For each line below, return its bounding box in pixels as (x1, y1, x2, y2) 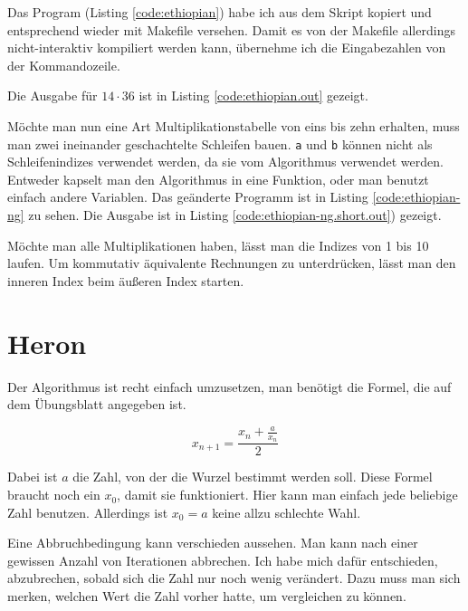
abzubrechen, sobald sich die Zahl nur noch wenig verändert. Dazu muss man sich (7, 568, 461, 587)
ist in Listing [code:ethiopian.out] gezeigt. (138, 86, 368, 105)
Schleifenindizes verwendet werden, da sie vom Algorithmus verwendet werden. (7, 152, 444, 171)
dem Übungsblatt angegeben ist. (7, 395, 186, 414)
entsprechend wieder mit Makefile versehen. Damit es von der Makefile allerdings (7, 20, 455, 39)
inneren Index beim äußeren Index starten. (7, 271, 244, 290)
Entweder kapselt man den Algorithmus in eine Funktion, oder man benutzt (7, 169, 429, 188)
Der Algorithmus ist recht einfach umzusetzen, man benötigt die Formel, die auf (7, 377, 452, 396)
